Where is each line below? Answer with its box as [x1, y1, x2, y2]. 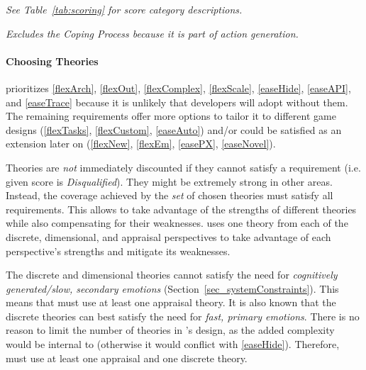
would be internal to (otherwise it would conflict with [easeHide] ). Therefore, [6, 337, 340, 352]
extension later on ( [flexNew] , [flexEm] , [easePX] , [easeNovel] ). [6, 136, 276, 151]
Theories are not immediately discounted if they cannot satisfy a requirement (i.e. [6, 159, 361, 174]
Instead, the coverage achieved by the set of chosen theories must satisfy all [6, 188, 333, 203]
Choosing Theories [6, 53, 99, 68]
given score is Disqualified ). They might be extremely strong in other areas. [6, 174, 333, 189]
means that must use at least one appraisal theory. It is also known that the [6, 295, 336, 310]
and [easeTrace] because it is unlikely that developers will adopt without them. [6, 94, 348, 109]
